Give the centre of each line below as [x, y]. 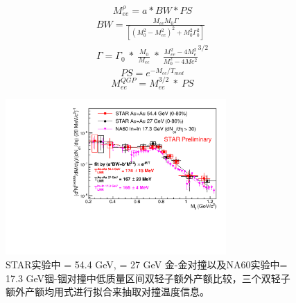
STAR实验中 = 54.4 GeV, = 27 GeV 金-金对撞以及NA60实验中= [147, 265]
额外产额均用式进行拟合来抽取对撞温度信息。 [107, 292]
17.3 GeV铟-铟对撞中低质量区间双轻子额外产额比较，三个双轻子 [148, 278]
